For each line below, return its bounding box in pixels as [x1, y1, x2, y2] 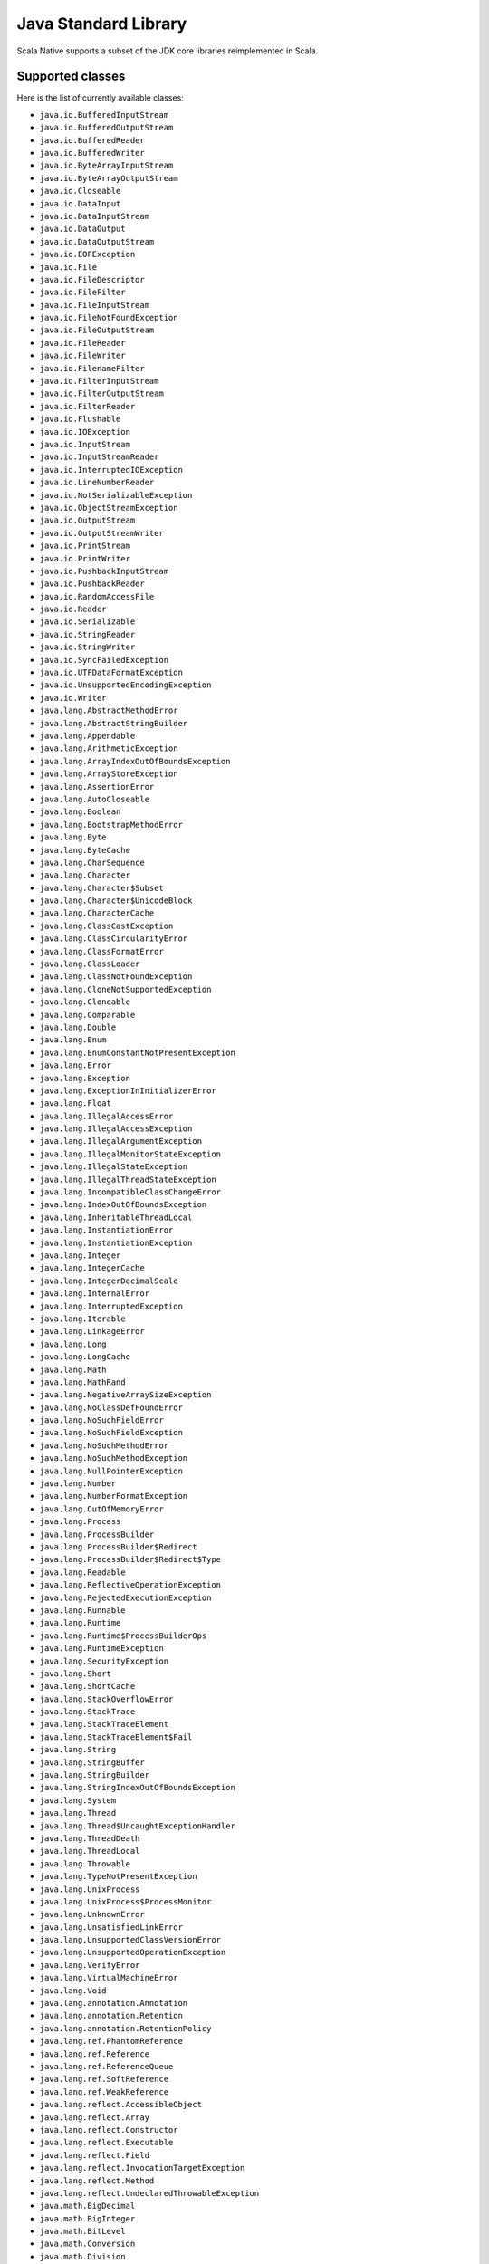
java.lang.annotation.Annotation [39, 1998, 188, 2009]
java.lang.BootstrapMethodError [39, 820, 183, 830]
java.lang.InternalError [39, 1289, 149, 1299]
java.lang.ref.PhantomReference [39, 2036, 183, 2047]
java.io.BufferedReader [39, 135, 145, 145]
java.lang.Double [39, 1022, 117, 1032]
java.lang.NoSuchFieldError [39, 1415, 165, 1425]
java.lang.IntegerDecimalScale [39, 1275, 178, 1286]
